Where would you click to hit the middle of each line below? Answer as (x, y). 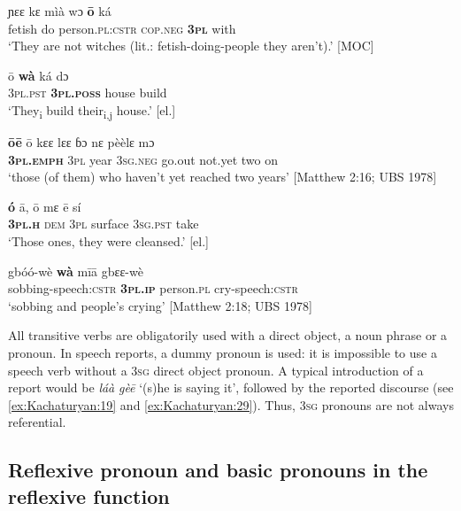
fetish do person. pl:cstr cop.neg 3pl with (122, 28)
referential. (37, 422)
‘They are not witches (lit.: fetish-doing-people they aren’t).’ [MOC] (191, 46)
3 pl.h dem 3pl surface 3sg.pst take (104, 224)
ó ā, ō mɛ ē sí (45, 206)
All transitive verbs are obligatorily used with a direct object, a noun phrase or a (228, 335)
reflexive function (89, 496)
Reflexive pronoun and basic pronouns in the (218, 470)
